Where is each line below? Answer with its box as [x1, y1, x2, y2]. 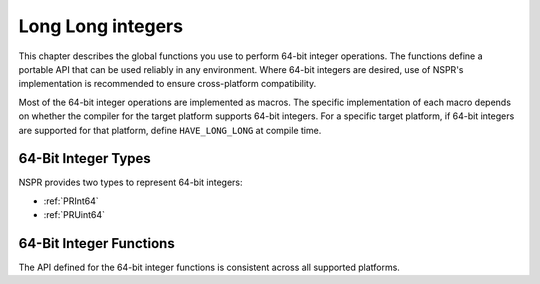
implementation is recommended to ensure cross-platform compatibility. [18, 78, 317, 90]
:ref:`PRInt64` [43, 195, 99, 207]
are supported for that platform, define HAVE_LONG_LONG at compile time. [18, 124, 322, 136]
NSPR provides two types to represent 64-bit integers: [18, 176, 244, 189]
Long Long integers [18, 15, 184, 37]
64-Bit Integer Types [18, 150, 152, 167]
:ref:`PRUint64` [43, 209, 105, 221]
